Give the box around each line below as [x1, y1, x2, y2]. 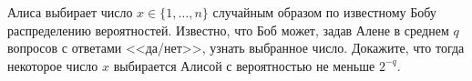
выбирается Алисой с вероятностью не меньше [113, 56, 375, 75]
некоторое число [7, 56, 98, 75]
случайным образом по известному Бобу [212, 3, 436, 21]
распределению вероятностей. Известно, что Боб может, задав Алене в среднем [7, 20, 449, 39]
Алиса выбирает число [7, 3, 133, 21]
